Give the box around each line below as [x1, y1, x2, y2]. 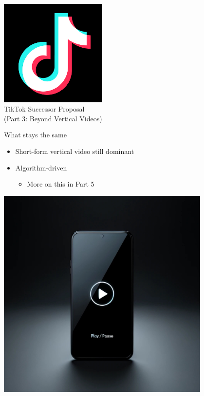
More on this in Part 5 [27, 179, 94, 189]
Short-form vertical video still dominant [15, 146, 134, 156]
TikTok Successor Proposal [4, 104, 85, 114]
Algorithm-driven [15, 162, 67, 172]
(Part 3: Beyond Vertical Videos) [4, 113, 102, 123]
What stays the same [4, 130, 67, 140]
